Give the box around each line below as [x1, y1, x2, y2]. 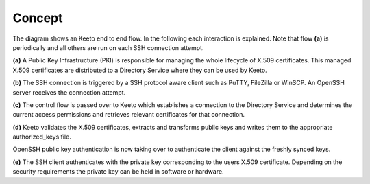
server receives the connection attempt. [12, 88, 126, 96]
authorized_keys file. [12, 133, 71, 141]
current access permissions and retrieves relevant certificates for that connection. [12, 111, 245, 119]
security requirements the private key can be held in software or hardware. [12, 168, 224, 176]
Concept [12, 10, 63, 25]
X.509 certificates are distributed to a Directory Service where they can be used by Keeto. [12, 66, 267, 74]
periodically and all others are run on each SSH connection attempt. [12, 43, 204, 51]
